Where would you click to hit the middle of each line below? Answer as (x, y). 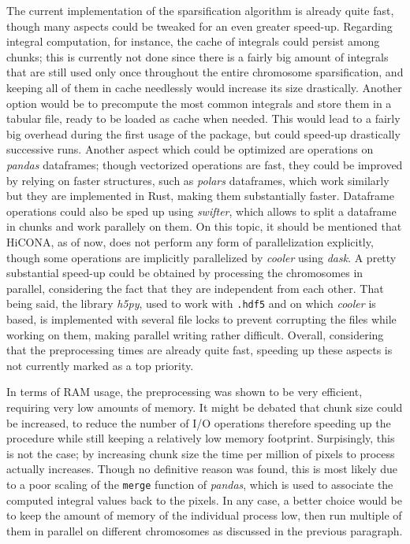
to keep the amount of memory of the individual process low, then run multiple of (204, 515)
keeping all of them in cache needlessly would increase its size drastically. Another (204, 87)
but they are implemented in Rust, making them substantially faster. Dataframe (200, 196)
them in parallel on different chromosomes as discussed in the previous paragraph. (205, 530)
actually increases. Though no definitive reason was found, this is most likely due (202, 469)
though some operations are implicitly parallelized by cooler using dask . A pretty (201, 257)
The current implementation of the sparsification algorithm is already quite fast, (200, 10)
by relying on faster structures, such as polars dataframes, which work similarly (198, 180)
